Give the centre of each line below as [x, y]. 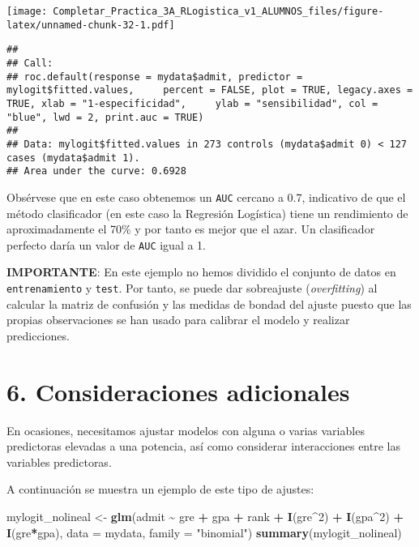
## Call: [30, 63]
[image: [27, 11]
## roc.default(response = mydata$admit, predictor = [155, 77]
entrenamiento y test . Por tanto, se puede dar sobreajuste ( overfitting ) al [192, 287]
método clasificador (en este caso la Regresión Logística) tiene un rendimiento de [207, 213]
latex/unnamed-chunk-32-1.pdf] [91, 25]
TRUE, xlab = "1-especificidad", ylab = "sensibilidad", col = [192, 103]
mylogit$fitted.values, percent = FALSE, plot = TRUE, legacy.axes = [210, 90]
